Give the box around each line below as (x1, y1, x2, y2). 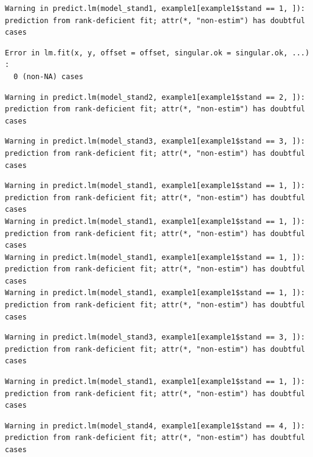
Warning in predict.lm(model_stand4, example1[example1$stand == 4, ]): (5, 421, 305, 430)
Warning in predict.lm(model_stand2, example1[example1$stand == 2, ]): (5, 92, 305, 102)
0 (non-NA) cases (13, 72, 83, 81)
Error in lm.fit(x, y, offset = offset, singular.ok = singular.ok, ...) (5, 48, 310, 57)
